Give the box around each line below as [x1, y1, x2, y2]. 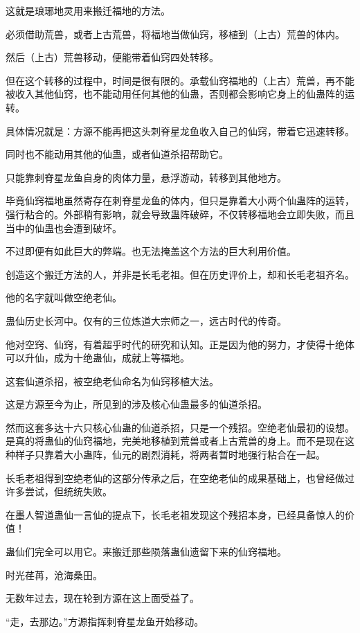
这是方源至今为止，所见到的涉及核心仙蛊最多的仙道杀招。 [6, 397, 267, 411]
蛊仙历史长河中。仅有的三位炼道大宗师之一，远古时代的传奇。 [6, 313, 287, 328]
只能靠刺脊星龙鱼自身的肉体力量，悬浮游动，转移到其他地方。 [6, 170, 287, 184]
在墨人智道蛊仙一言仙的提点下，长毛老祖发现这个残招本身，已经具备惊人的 [6, 507, 345, 521]
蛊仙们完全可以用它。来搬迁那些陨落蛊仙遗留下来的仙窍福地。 [6, 544, 287, 559]
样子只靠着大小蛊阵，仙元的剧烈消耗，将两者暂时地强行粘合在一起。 [15, 447, 325, 462]
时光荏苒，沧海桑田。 [6, 567, 102, 582]
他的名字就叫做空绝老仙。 [6, 290, 122, 305]
